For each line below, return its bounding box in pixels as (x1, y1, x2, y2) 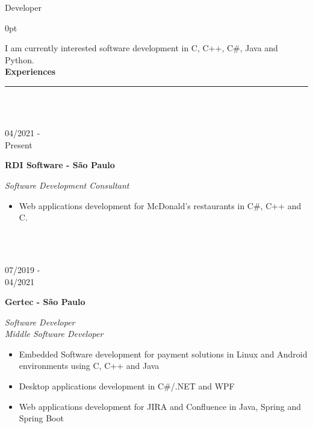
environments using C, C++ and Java (19, 359, 160, 372)
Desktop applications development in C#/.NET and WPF (19, 380, 235, 392)
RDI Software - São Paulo (5, 159, 115, 171)
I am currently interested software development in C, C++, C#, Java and (5, 42, 278, 54)
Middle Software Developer (5, 327, 104, 340)
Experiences (5, 65, 56, 78)
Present (5, 138, 33, 151)
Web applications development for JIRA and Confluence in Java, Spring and (19, 400, 302, 412)
